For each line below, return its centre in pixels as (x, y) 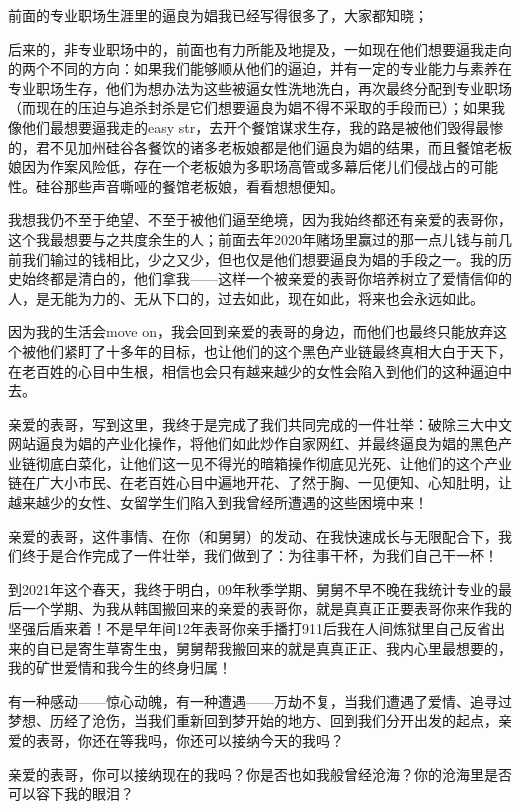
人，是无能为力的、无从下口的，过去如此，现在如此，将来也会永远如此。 (246, 297)
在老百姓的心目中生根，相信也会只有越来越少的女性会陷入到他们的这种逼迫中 (260, 370)
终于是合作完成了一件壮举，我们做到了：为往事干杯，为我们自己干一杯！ (259, 555)
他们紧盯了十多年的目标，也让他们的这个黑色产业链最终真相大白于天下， (273, 350)
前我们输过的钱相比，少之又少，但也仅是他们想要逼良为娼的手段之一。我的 (253, 258)
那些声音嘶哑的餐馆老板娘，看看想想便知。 (203, 185)
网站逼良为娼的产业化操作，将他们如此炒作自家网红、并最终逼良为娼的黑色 (253, 443)
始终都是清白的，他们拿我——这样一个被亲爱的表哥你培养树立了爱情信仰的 (266, 278)
